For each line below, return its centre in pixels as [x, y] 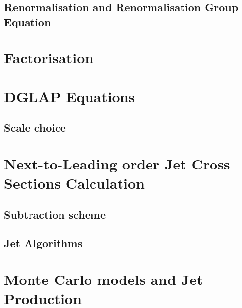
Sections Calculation [74, 183]
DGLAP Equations [70, 96]
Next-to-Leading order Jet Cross [117, 163]
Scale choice [35, 127]
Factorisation [49, 58]
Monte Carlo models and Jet [104, 279]
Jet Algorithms [43, 243]
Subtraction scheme [55, 214]
